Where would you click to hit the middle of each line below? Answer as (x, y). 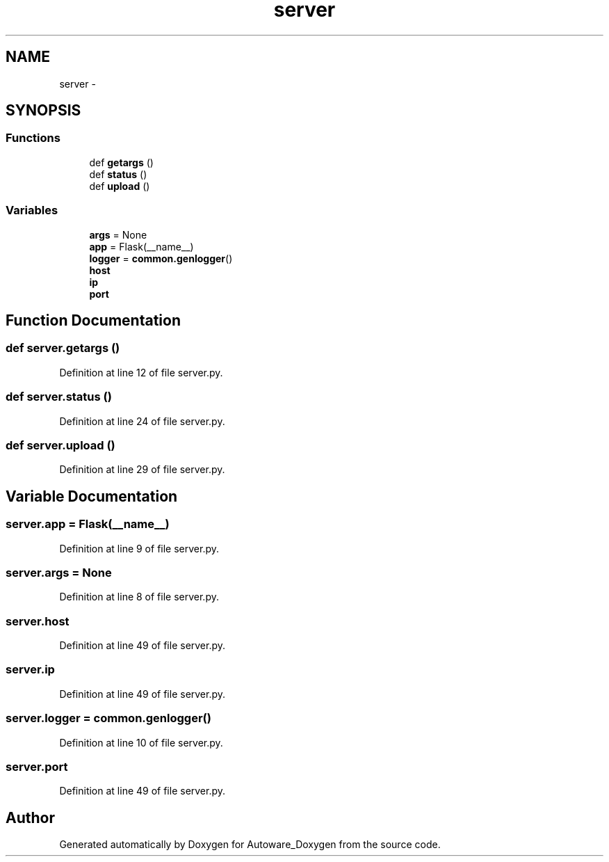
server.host (38, 621)
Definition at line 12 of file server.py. (141, 372)
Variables (32, 210)
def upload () (120, 186)
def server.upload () (60, 445)
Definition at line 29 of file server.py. (142, 470)
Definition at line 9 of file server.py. (139, 548)
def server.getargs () (63, 348)
